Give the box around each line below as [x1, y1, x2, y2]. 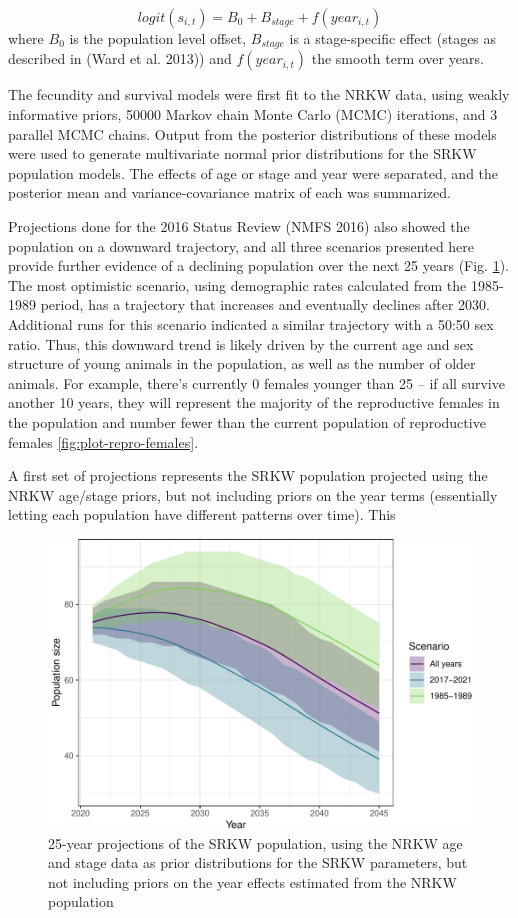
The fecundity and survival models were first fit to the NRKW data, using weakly [8, 84, 510, 105]
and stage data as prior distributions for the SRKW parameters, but [48, 852, 468, 873]
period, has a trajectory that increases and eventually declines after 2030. [40, 294, 490, 315]
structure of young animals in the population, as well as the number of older [8, 353, 476, 374]
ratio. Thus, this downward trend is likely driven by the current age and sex [8, 333, 474, 354]
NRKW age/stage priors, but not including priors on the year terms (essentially [8, 484, 498, 505]
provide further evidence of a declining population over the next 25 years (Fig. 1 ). [8, 255, 510, 276]
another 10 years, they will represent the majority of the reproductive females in [8, 392, 500, 413]
